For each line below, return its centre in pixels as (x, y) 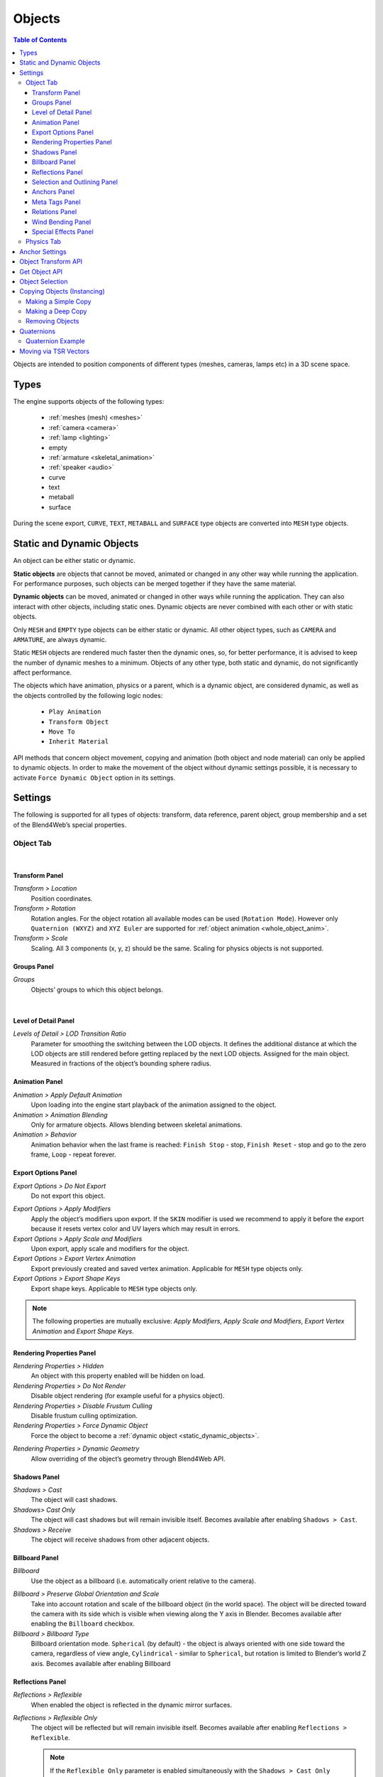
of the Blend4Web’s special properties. (70, 825)
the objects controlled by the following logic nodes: (88, 695)
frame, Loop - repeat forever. (73, 1154)
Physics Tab (44, 242)
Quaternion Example (55, 341)
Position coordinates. (62, 898)
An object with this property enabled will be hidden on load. (118, 1376)
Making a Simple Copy (59, 301)
